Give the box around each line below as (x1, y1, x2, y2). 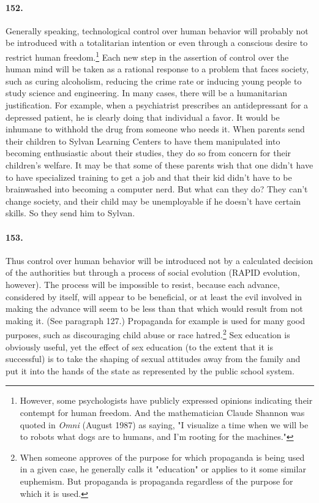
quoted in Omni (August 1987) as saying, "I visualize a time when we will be (20, 418, 309, 431)
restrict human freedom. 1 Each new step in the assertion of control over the (6, 48, 289, 63)
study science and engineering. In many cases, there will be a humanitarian (6, 86, 288, 99)
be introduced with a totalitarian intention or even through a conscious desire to (6, 36, 308, 49)
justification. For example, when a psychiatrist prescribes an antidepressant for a (6, 99, 309, 112)
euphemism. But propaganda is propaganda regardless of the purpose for (20, 474, 293, 487)
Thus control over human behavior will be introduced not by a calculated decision (6, 254, 313, 267)
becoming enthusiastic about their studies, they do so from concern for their (6, 146, 291, 159)
